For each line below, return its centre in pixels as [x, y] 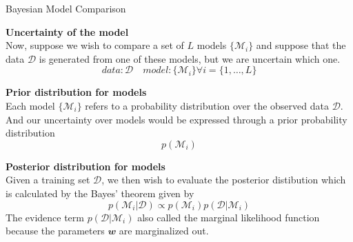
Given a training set [48, 180]
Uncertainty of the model [67, 31]
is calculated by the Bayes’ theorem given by [100, 193]
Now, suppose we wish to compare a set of [95, 45]
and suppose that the [301, 45]
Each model [30, 105]
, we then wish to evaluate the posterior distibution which [224, 180]
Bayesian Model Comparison [66, 8]
